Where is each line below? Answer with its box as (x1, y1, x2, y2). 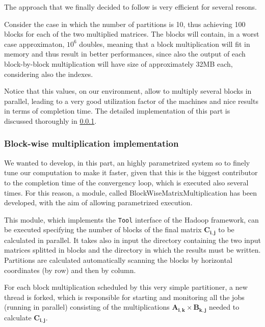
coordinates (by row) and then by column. (4, 264, 136, 275)
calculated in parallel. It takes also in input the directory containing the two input (4, 234, 261, 245)
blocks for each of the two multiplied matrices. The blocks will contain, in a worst (4, 29, 259, 39)
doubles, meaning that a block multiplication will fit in (79, 38, 250, 49)
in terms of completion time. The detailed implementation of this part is (4, 105, 230, 116)
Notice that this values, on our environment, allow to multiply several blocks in (4, 86, 252, 96)
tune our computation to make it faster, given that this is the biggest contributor (4, 167, 258, 178)
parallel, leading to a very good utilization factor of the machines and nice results (4, 95, 258, 106)
